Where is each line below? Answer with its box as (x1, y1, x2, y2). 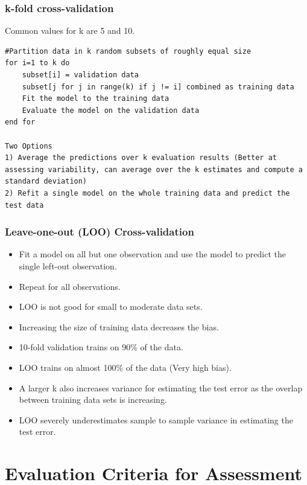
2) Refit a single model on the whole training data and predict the (5, 188, 290, 198)
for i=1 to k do (5, 59, 70, 68)
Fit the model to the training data (22, 94, 169, 103)
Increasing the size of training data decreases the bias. (19, 320, 219, 333)
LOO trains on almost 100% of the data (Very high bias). (19, 361, 232, 373)
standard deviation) (5, 177, 87, 186)
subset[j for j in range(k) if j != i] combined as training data (22, 82, 294, 91)
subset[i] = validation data (22, 71, 139, 79)
